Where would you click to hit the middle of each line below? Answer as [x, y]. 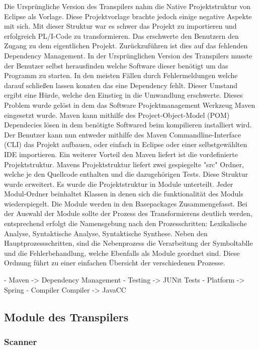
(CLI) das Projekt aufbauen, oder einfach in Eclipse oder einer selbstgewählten [126, 144]
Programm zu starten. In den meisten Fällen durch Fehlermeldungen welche [121, 75]
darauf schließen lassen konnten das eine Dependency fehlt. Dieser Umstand [121, 85]
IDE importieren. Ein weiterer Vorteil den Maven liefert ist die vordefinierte [121, 154]
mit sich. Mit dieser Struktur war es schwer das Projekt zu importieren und [120, 26]
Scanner [21, 341]
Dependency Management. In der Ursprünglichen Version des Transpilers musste [128, 55]
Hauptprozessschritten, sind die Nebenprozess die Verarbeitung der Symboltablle [128, 243]
